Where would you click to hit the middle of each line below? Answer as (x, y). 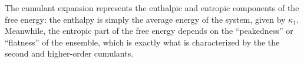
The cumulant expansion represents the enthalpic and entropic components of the (152, 8)
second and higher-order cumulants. (69, 53)
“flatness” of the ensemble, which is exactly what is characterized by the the (142, 42)
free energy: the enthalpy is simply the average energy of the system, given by (145, 19)
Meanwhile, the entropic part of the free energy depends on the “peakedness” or (149, 31)
